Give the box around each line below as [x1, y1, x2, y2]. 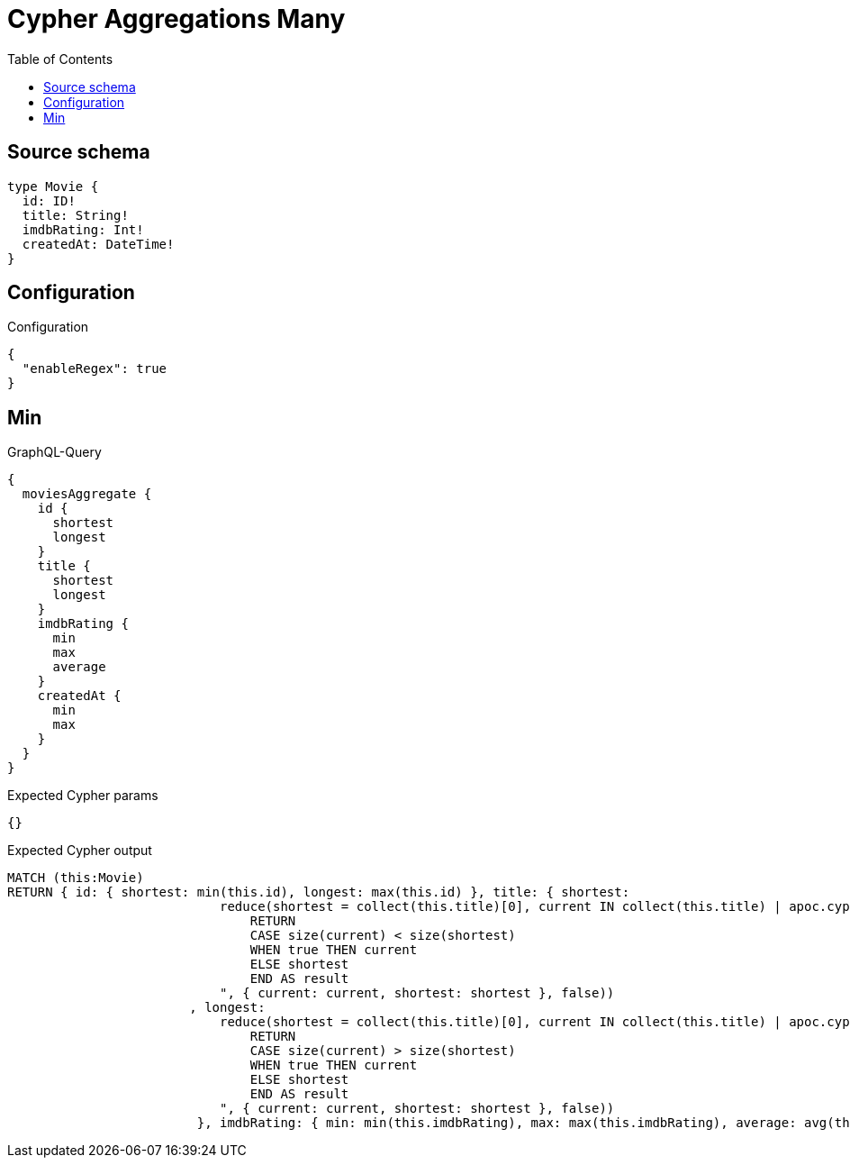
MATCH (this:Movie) [7, 870, 144, 886]
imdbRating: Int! [22, 222, 144, 237]
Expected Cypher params [7, 787, 158, 804]
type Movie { [7, 178, 99, 194]
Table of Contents [7, 50, 113, 67]
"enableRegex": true [22, 361, 167, 377]
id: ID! [22, 193, 76, 208]
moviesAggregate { [22, 487, 152, 502]
